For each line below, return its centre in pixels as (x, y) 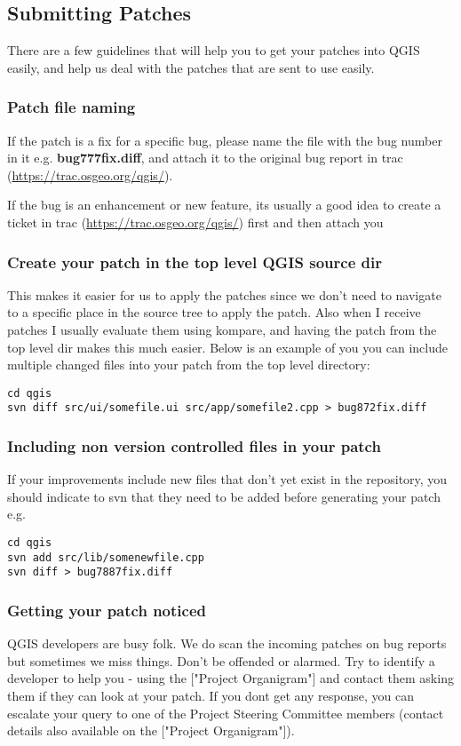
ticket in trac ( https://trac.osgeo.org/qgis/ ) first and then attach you (195, 222)
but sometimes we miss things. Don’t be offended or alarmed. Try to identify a (221, 660)
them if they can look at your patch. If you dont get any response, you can (211, 696)
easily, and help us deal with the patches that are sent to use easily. (191, 67)
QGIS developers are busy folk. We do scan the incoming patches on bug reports (227, 643)
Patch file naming (72, 107)
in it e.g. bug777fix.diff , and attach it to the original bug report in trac (205, 158)
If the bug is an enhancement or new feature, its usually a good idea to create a (224, 205)
